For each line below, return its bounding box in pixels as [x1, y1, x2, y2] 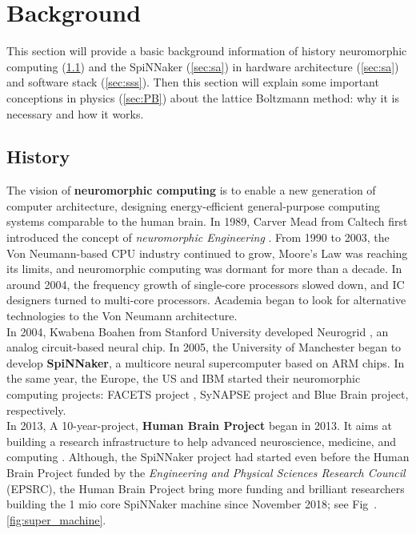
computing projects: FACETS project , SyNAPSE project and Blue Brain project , [6, 386, 409, 403]
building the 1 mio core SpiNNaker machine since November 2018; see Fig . [6, 496, 378, 512]
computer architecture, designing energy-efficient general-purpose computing [6, 197, 381, 214]
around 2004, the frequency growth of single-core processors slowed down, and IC [6, 275, 405, 292]
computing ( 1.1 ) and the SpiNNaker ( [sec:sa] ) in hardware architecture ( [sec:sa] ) [6, 58, 399, 74]
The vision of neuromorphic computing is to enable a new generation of [6, 182, 376, 199]
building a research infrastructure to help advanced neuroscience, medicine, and [6, 432, 396, 449]
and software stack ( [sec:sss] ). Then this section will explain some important [6, 74, 379, 90]
